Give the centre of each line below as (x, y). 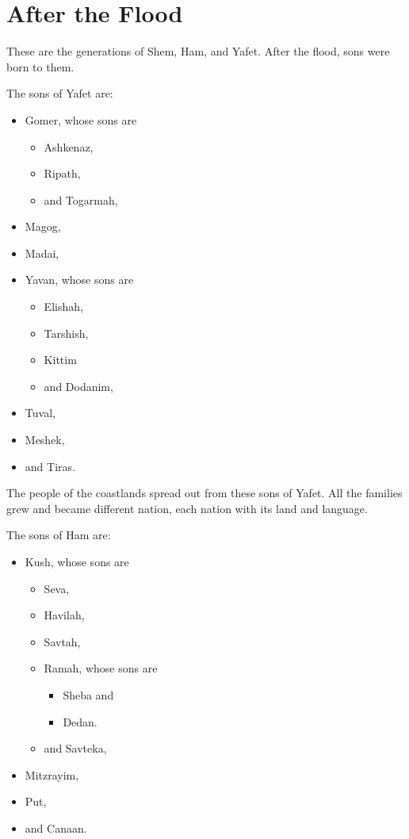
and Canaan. (56, 828)
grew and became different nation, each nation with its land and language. (187, 508)
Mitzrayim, (52, 774)
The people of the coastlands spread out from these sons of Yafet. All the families (204, 493)
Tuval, (40, 413)
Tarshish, (66, 333)
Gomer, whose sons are (81, 119)
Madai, (42, 253)
